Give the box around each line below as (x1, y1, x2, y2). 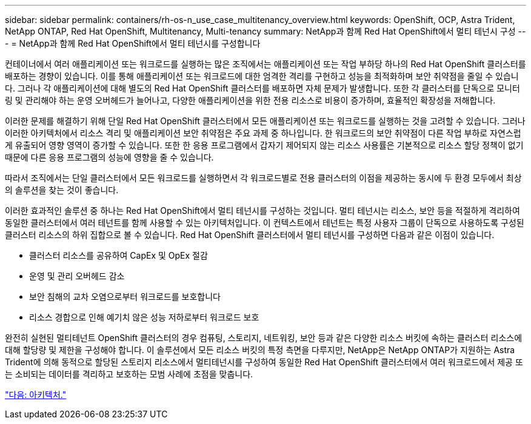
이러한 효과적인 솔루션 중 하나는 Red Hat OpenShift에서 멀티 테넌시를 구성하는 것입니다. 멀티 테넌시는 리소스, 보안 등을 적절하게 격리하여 (5, 205, 520, 216)
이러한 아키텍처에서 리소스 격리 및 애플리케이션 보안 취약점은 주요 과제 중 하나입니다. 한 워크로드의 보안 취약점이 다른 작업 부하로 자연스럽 (5, 128, 521, 138)
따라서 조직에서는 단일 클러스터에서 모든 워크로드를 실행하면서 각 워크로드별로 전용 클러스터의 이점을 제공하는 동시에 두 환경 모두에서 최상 (5, 173, 522, 183)
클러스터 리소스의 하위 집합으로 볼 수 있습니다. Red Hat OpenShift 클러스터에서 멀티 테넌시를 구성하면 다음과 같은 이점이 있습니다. (5, 230, 495, 240)
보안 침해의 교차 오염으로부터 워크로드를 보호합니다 (29, 291, 221, 302)
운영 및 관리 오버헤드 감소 (29, 271, 125, 281)
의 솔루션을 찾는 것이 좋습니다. (5, 185, 119, 195)
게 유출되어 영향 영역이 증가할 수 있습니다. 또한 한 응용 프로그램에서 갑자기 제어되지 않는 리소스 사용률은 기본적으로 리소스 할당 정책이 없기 (5, 140, 524, 150)
